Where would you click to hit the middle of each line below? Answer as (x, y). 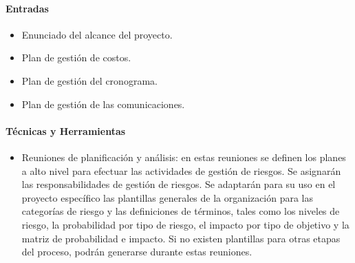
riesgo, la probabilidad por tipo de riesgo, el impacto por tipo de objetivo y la (185, 224)
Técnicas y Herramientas (66, 130)
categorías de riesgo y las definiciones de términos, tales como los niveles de (181, 211)
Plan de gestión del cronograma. (89, 80)
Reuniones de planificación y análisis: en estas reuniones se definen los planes (184, 157)
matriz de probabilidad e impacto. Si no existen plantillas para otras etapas (181, 238)
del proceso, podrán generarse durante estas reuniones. (137, 252)
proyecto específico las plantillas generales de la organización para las (168, 197)
